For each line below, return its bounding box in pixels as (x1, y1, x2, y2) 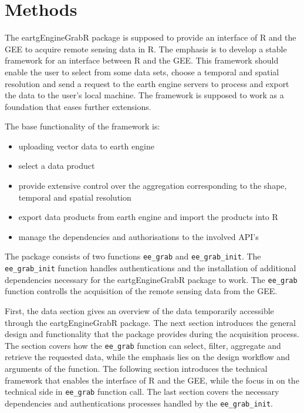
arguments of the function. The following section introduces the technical (5, 362, 268, 375)
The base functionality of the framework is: (5, 120, 160, 132)
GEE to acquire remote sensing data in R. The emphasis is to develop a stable (5, 42, 287, 55)
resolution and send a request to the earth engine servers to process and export (5, 77, 289, 89)
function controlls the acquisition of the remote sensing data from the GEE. (5, 285, 278, 297)
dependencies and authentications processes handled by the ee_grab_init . (5, 397, 273, 409)
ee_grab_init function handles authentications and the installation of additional (5, 262, 296, 274)
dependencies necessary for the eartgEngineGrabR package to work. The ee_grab (5, 273, 298, 285)
